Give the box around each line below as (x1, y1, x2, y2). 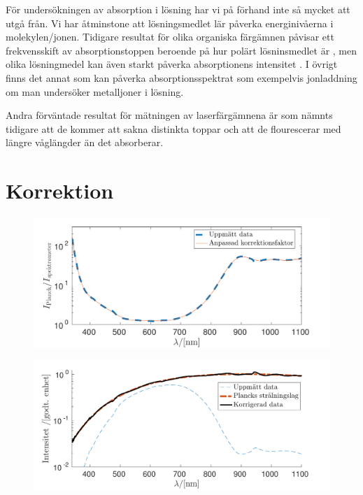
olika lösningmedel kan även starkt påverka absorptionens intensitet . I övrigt (6, 57, 338, 71)
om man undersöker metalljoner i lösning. (6, 84, 184, 99)
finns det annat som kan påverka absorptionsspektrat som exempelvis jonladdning (6, 70, 357, 85)
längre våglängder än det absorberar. (6, 135, 164, 150)
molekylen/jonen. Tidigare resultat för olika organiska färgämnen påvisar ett (6, 29, 334, 44)
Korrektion (6, 176, 114, 205)
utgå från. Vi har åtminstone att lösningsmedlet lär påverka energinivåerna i (6, 15, 334, 30)
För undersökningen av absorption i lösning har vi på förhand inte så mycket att (6, 2, 350, 16)
